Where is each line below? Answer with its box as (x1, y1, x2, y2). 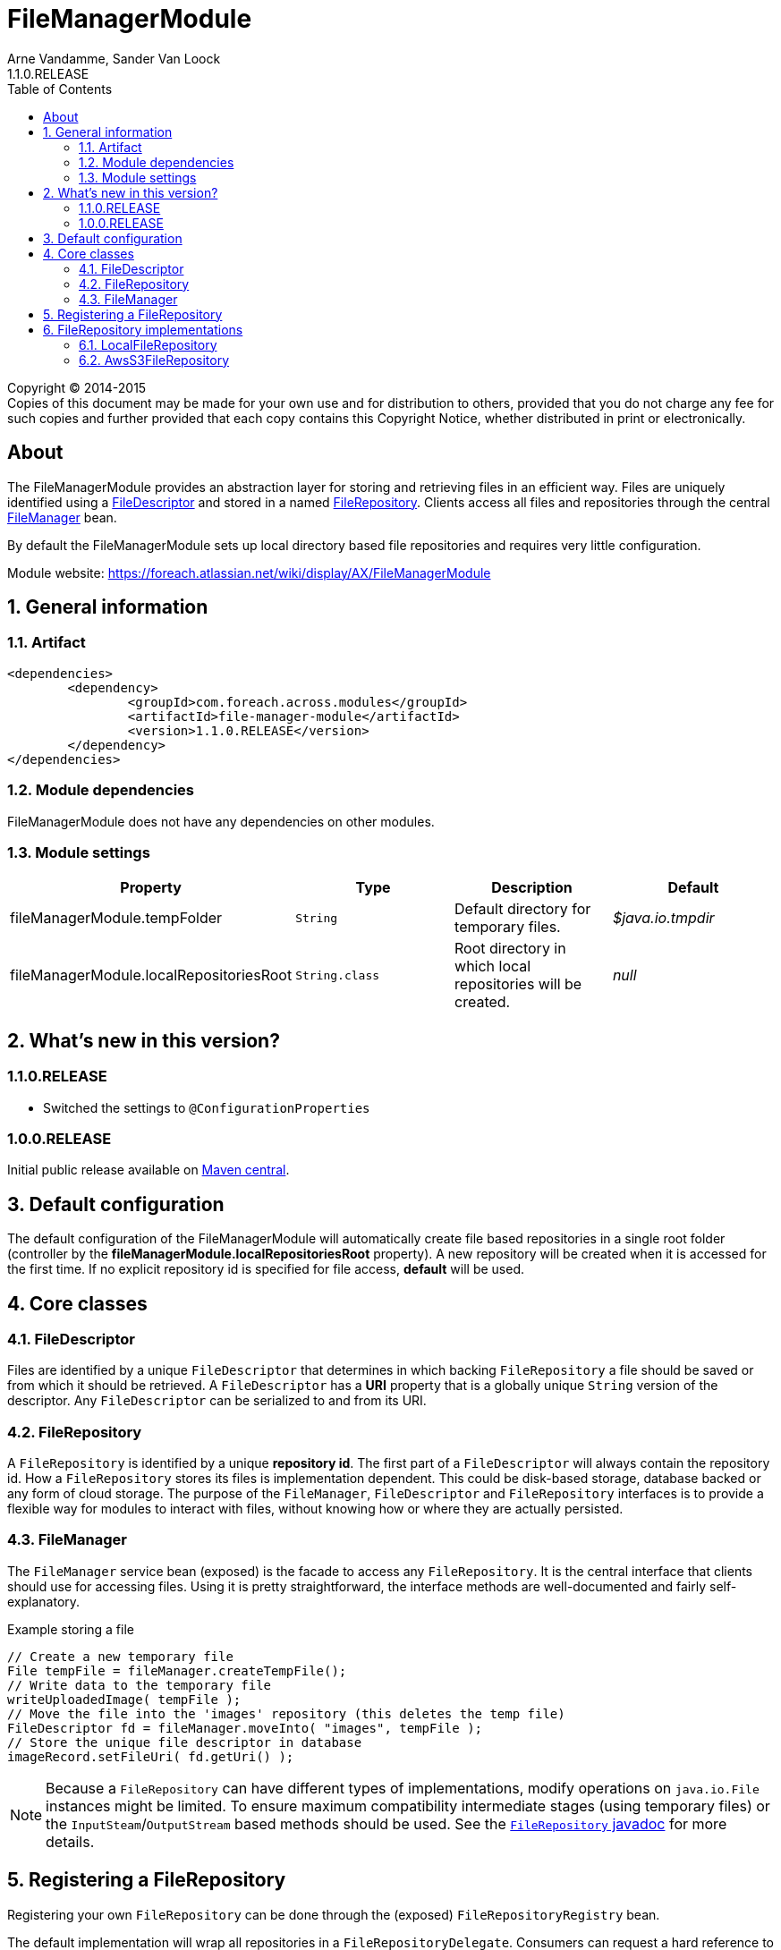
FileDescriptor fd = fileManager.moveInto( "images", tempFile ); (7, 1720, 483, 1735)
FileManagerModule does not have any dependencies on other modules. (7, 813, 435, 829)
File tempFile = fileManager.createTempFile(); (7, 1663, 347, 1678)
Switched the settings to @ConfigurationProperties (43, 1099, 370, 1115)
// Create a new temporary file (7, 1649, 233, 1664)
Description (491, 878, 573, 897)
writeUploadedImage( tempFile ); (7, 1691, 242, 1707)
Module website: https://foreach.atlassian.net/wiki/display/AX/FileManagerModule (7, 564, 491, 581)
